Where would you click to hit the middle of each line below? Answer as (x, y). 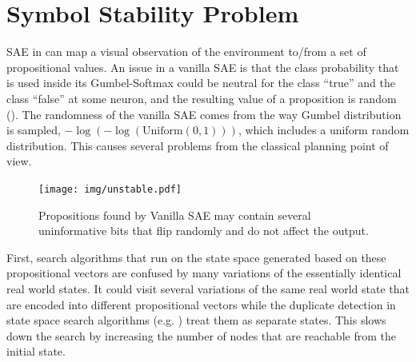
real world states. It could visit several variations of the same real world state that (208, 288)
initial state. (36, 351)
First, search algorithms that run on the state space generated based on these (196, 257)
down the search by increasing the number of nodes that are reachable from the (201, 335)
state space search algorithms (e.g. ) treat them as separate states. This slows (196, 320)
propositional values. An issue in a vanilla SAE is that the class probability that (203, 67)
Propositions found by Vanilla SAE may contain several (175, 215)
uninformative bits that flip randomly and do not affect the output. (204, 231)
